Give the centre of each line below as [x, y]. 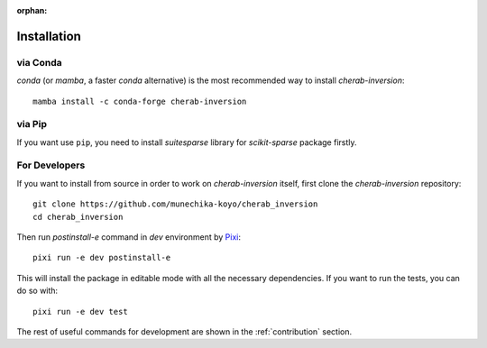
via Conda [39, 62]
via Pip [32, 124]
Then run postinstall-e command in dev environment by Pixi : [129, 237]
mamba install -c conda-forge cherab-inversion [140, 101]
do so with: [37, 291]
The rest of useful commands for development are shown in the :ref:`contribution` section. [184, 331]
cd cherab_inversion [78, 217]
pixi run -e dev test [80, 311]
